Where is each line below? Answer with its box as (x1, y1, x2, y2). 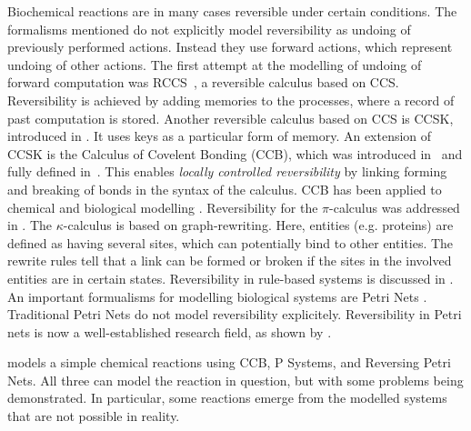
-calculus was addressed (329, 197, 460, 216)
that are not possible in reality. (7, 406, 180, 426)
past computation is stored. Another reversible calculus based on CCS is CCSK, (7, 108, 454, 127)
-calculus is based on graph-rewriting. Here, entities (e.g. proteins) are (63, 215, 454, 235)
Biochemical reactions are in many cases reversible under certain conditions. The (7, 2, 457, 20)
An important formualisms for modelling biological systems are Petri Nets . (7, 286, 427, 306)
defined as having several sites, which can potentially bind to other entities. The (7, 233, 454, 252)
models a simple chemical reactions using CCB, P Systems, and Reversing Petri (7, 353, 451, 372)
